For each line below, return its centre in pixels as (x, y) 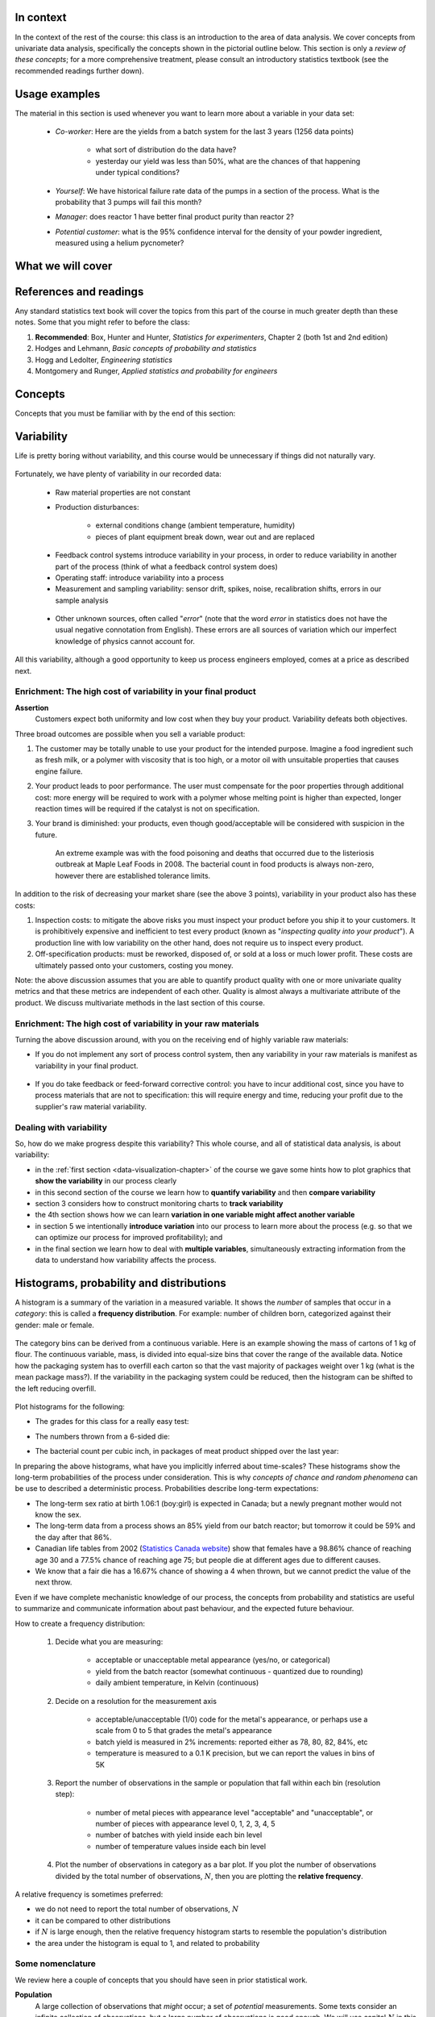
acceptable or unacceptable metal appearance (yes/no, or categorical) (213, 1660)
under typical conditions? (138, 173)
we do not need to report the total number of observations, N (137, 1909)
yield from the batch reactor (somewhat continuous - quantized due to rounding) (230, 1671)
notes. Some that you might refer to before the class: (103, 322)
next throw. (54, 1582)
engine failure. (59, 771)
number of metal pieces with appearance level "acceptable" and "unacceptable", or (234, 1812)
